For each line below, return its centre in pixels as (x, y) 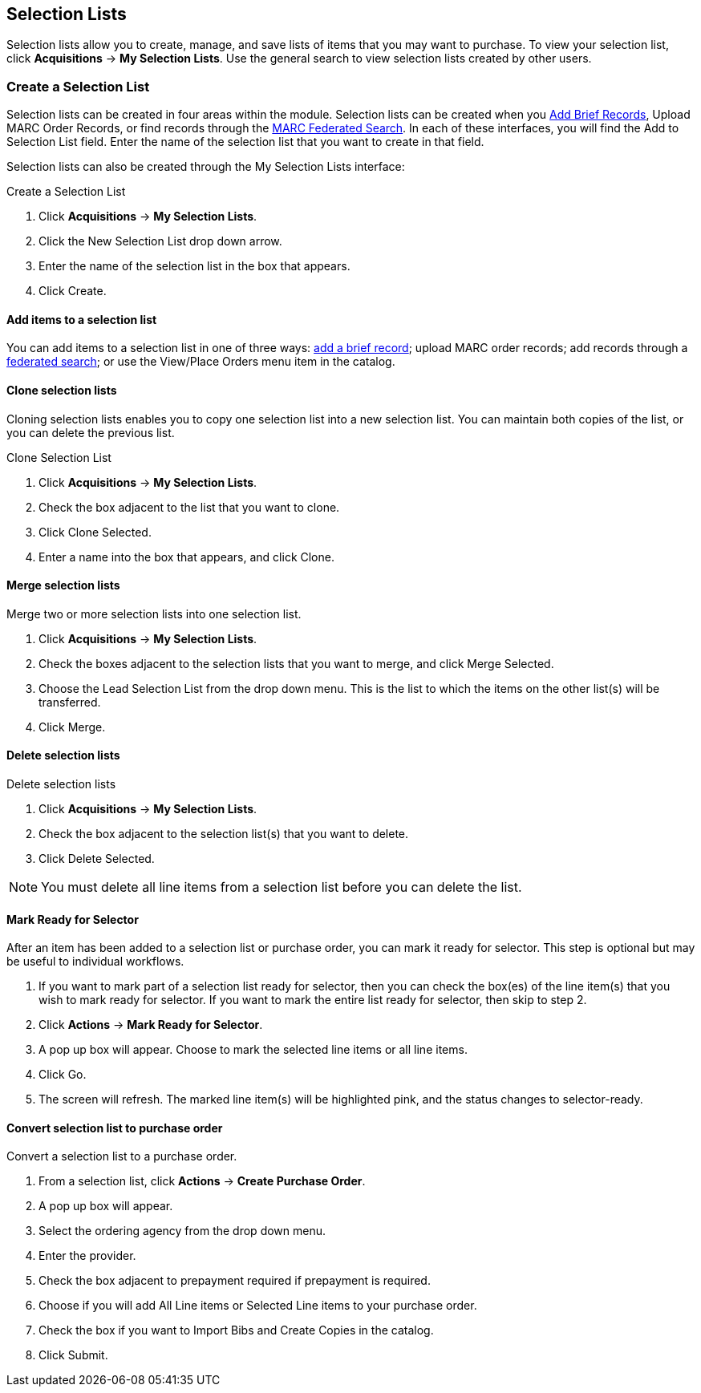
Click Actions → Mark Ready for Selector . (151, 1025)
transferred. (70, 702)
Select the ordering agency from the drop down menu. (182, 1231)
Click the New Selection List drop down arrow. (160, 241)
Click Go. (63, 1075)
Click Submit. (73, 1355)
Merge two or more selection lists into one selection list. (154, 613)
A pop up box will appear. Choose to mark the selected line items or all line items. (253, 1050)
